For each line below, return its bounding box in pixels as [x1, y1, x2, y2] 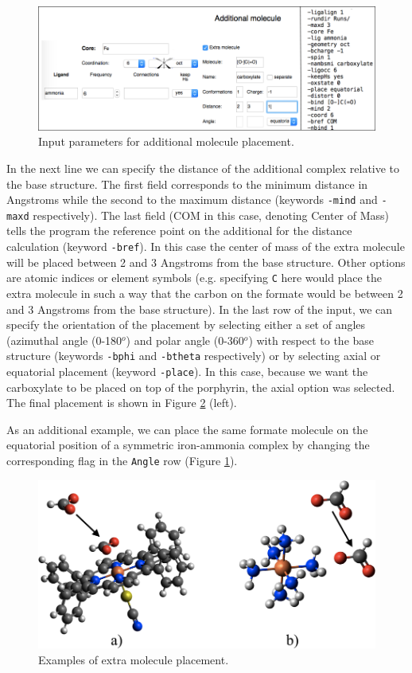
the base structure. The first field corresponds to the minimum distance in [6, 175, 368, 192]
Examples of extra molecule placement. [38, 651, 229, 667]
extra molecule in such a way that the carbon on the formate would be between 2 [6, 284, 403, 301]
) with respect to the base [248, 331, 375, 348]
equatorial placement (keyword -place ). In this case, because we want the [6, 362, 368, 379]
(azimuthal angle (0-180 [6, 331, 122, 348]
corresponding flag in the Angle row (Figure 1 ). [6, 452, 238, 468]
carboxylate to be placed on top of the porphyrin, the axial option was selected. [6, 378, 395, 395]
